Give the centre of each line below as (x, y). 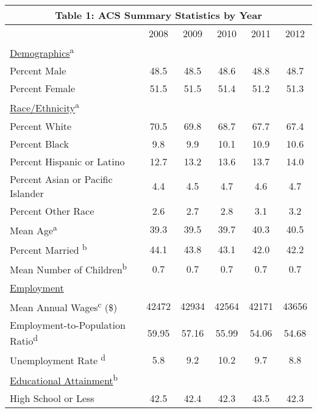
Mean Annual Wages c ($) (64, 306)
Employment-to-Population (68, 325)
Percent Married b (48, 249)
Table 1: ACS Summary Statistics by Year (158, 15)
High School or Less (52, 398)
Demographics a (42, 52)
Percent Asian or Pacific (61, 179)
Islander (27, 193)
